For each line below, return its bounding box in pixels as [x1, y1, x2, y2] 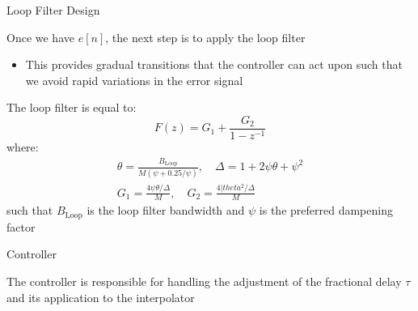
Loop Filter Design [6, 2, 100, 18]
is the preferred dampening [259, 202, 393, 219]
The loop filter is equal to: [6, 99, 137, 116]
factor [6, 218, 36, 235]
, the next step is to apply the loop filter [105, 28, 306, 45]
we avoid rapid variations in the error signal [25, 71, 243, 88]
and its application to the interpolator [6, 288, 195, 305]
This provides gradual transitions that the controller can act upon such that [25, 56, 403, 73]
